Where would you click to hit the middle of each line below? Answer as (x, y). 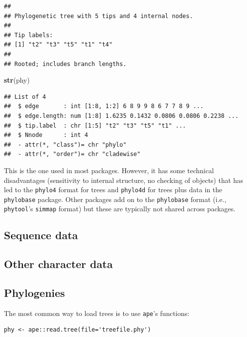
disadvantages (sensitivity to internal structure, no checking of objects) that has (124, 180)
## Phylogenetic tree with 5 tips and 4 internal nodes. (99, 16)
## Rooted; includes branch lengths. (65, 64)
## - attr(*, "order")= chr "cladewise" (72, 154)
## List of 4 (25, 97)
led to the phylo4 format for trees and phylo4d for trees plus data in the (113, 190)
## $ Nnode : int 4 (46, 135)
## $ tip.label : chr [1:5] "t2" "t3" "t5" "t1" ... (95, 125)
